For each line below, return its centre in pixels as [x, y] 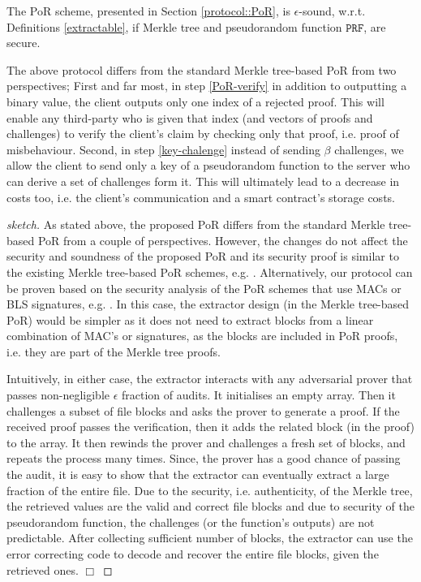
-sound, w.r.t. [332, 11]
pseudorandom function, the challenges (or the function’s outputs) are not [191, 522]
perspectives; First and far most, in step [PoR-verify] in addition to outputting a [207, 86]
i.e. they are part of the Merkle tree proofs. [114, 351]
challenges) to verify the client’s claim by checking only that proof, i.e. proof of [203, 134]
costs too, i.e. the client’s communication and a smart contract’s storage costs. [201, 197]
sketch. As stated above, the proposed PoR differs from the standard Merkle [196, 224]
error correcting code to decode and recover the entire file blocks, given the [193, 554]
